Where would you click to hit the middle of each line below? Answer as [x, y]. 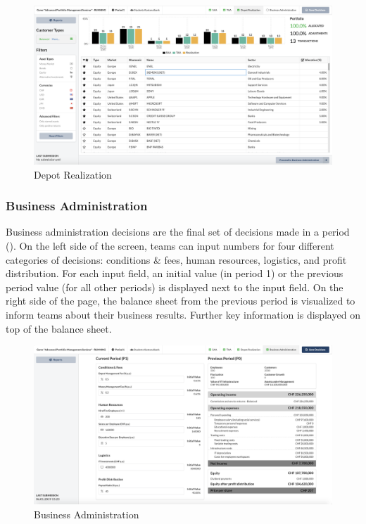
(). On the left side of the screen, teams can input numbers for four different [170, 246]
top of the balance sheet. [59, 328]
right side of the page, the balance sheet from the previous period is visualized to [181, 301]
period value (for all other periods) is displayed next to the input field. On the [175, 287]
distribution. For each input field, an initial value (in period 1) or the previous [175, 273]
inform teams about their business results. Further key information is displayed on [183, 315]
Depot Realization [73, 174]
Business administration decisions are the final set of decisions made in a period [178, 232]
